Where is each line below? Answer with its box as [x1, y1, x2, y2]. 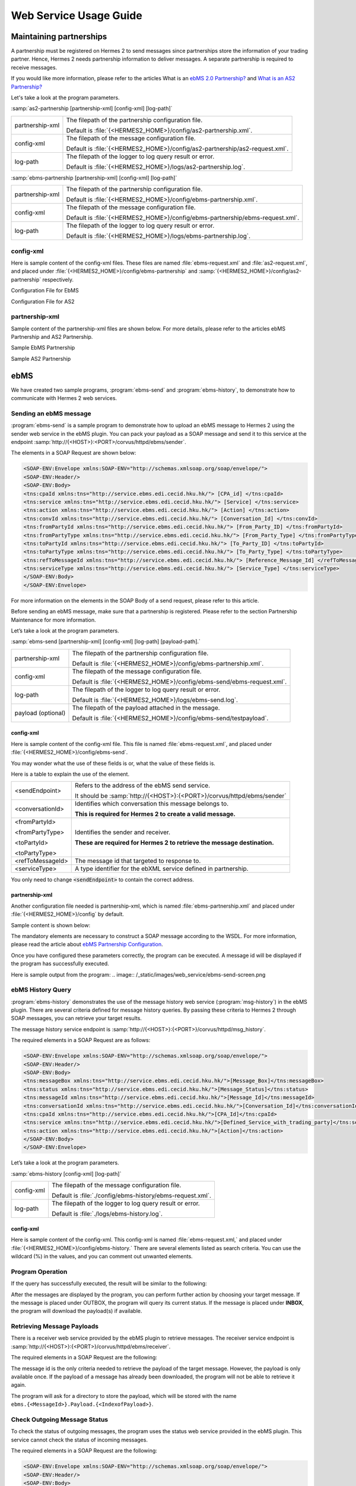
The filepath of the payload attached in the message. [72, 703, 220, 711]
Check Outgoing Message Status [11, 1415, 109, 1424]
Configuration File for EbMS [11, 287, 80, 294]
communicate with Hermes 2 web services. [11, 395, 117, 402]
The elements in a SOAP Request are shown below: [11, 449, 136, 456]
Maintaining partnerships [11, 32, 107, 42]
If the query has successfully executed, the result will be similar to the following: [11, 1280, 207, 1287]
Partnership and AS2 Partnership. [11, 333, 93, 341]
